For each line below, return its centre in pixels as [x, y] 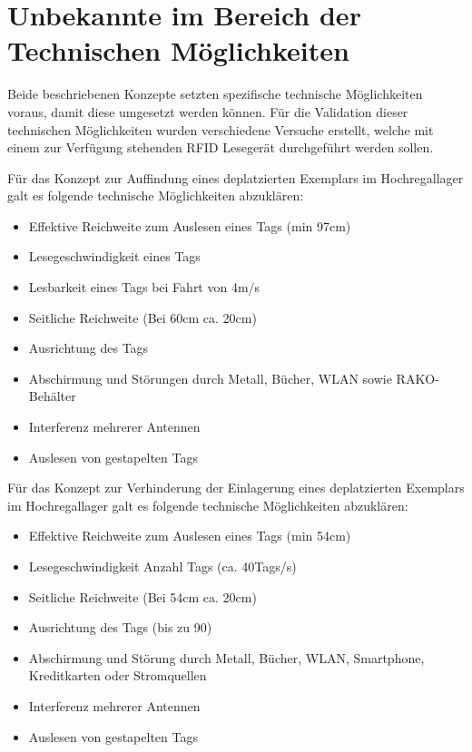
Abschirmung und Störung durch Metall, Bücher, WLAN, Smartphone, [226, 657]
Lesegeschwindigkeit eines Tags [114, 256]
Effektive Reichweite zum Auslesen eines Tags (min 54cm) [190, 536]
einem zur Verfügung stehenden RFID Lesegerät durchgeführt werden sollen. [221, 147]
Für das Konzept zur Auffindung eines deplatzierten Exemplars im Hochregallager [236, 177]
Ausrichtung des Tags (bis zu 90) [120, 627]
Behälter [52, 396]
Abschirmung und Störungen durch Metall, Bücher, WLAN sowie [210, 378]
